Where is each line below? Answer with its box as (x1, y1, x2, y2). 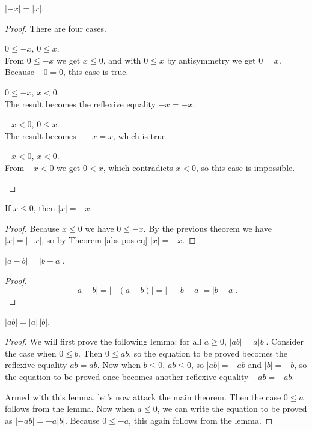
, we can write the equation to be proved (157, 402, 307, 415)
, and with (103, 53, 141, 66)
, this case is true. (63, 65, 129, 78)
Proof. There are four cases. (5, 22, 106, 34)
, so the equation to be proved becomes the (129, 346, 287, 359)
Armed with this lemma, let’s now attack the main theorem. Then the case (5, 390, 281, 403)
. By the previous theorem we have (143, 222, 272, 234)
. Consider (266, 335, 304, 348)
